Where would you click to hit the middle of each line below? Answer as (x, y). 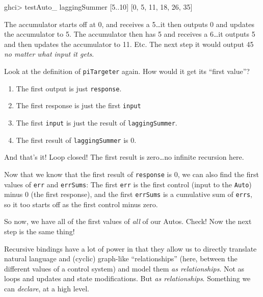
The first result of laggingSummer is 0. (76, 140)
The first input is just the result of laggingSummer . (97, 122)
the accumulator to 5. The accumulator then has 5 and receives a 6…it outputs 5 (130, 34)
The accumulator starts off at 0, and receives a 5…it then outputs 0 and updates (129, 24)
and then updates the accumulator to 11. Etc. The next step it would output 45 (129, 44)
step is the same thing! (40, 231)
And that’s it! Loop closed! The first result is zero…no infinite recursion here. (124, 157)
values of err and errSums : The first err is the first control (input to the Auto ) (128, 184)
